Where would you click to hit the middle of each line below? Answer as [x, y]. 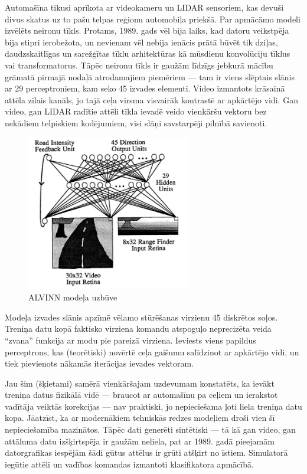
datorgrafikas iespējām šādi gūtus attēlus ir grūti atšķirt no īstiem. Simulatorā [146, 452]
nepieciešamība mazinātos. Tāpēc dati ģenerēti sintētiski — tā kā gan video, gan [150, 429]
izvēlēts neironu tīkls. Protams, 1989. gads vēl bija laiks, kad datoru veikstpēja [147, 30]
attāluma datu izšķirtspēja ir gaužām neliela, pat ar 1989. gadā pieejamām [140, 441]
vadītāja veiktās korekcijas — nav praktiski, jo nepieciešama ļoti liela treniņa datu [153, 406]
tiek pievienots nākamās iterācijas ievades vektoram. [99, 363]
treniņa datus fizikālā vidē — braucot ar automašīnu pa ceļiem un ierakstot [141, 395]
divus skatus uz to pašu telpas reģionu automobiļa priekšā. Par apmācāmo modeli [153, 19]
